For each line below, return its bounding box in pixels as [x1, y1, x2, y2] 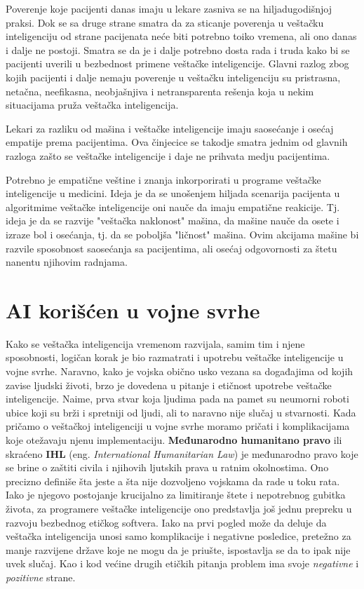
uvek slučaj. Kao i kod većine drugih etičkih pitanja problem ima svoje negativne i [6, 556, 359, 571]
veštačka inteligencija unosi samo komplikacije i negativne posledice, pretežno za [6, 529, 351, 543]
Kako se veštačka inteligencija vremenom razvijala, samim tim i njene [6, 336, 305, 351]
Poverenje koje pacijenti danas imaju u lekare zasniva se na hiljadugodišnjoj [6, 1, 332, 15]
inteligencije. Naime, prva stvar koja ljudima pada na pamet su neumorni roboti [6, 391, 349, 406]
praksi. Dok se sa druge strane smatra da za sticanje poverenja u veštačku [6, 15, 324, 29]
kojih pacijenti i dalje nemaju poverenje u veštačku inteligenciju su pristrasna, [6, 69, 341, 84]
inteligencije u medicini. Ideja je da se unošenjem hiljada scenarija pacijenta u [6, 186, 340, 201]
